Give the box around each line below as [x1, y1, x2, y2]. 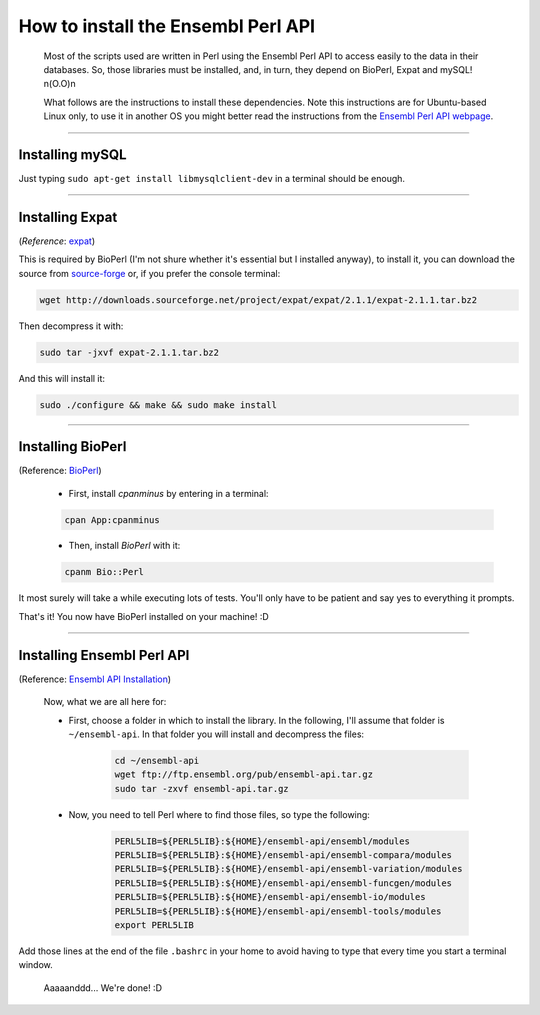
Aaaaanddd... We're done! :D [43, 981, 163, 994]
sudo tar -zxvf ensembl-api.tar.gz [114, 783, 289, 794]
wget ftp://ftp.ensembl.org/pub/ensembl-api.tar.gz [114, 769, 374, 780]
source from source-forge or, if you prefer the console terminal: [18, 267, 281, 279]
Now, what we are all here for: [43, 696, 167, 708]
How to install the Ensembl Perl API [18, 15, 315, 37]
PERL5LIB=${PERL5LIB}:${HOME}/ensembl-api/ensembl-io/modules [114, 891, 426, 903]
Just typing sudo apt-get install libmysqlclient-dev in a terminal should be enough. [18, 173, 405, 185]
